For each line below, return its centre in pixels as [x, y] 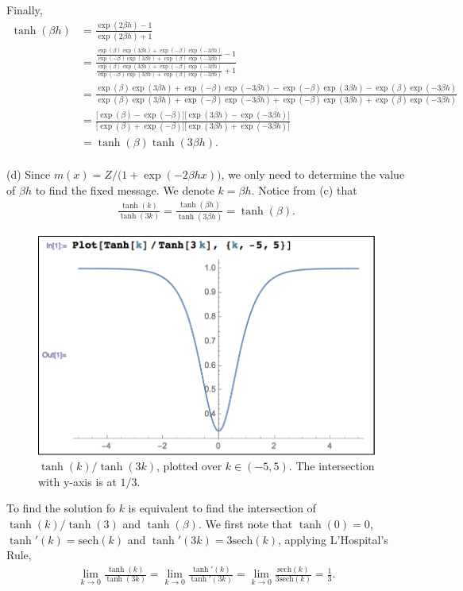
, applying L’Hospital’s [333, 539]
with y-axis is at [77, 481]
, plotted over [189, 466]
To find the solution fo [61, 508]
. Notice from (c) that [304, 189]
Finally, [25, 10]
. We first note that [245, 523]
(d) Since [29, 174]
